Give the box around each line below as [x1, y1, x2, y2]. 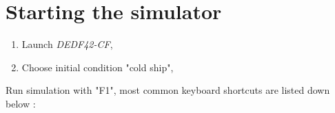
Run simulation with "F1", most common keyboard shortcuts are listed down [6, 83, 330, 97]
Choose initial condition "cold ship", [21, 60, 174, 74]
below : [6, 96, 36, 110]
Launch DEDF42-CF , [21, 37, 113, 51]
